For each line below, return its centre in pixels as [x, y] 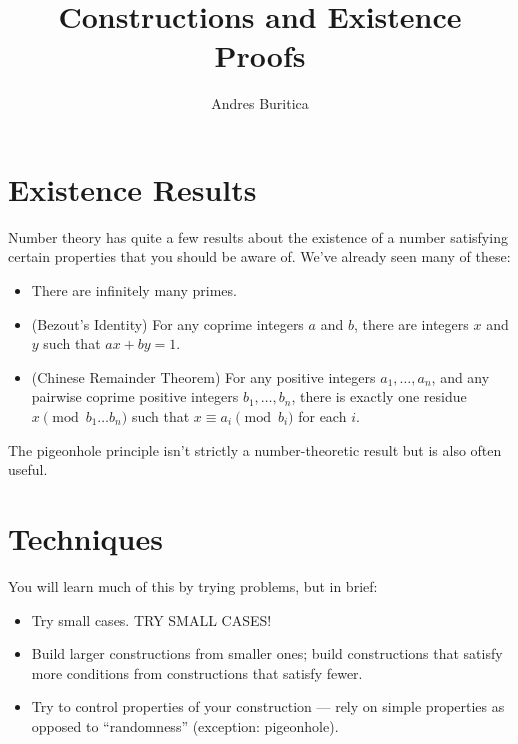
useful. [28, 469]
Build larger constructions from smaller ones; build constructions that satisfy [267, 653]
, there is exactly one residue [379, 396]
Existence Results [132, 188]
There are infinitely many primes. [134, 290]
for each [322, 416]
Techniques [85, 537]
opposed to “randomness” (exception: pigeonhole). [185, 725]
